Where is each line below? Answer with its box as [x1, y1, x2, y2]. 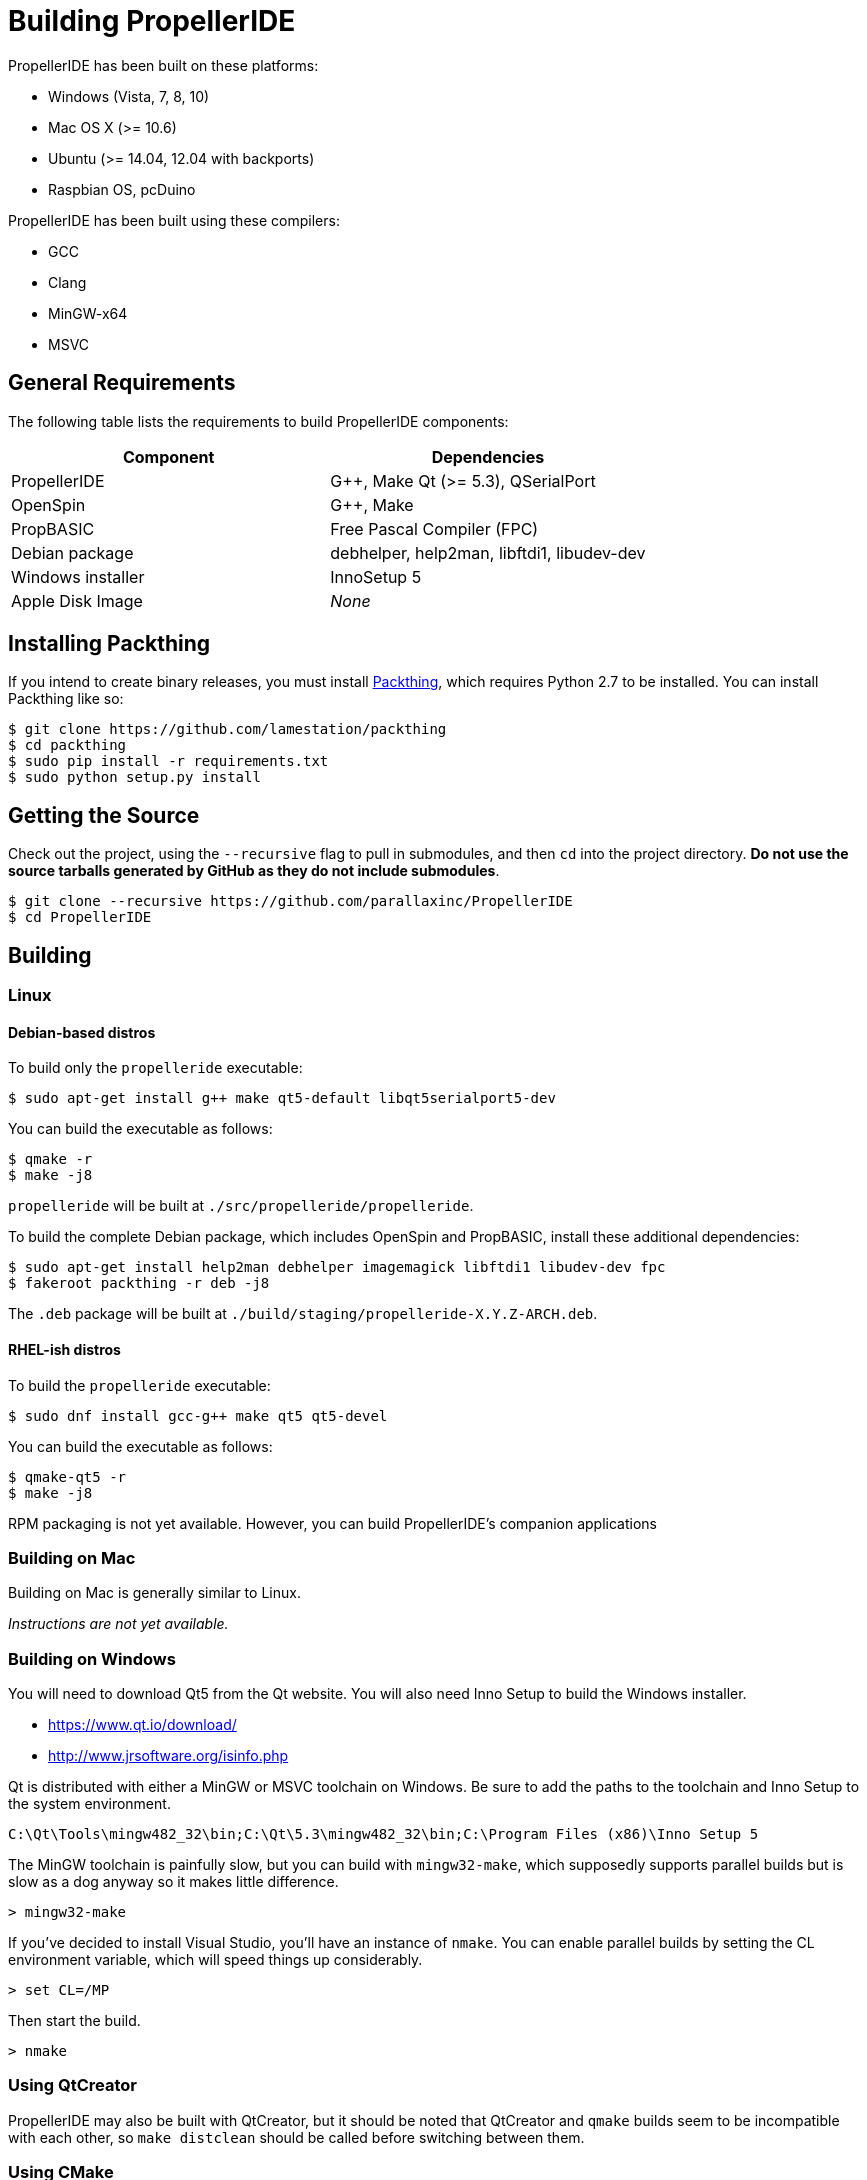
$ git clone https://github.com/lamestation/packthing [8, 721, 447, 738]
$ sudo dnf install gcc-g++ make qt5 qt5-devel [8, 1407, 388, 1424]
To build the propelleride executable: [8, 1376, 271, 1394]
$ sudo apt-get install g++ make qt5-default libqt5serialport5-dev [8, 1090, 556, 1107]
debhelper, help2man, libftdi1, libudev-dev [330, 542, 646, 563]
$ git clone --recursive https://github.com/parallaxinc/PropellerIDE [8, 893, 573, 910]
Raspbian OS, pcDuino [48, 180, 196, 198]
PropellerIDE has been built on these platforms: [8, 56, 319, 74]
